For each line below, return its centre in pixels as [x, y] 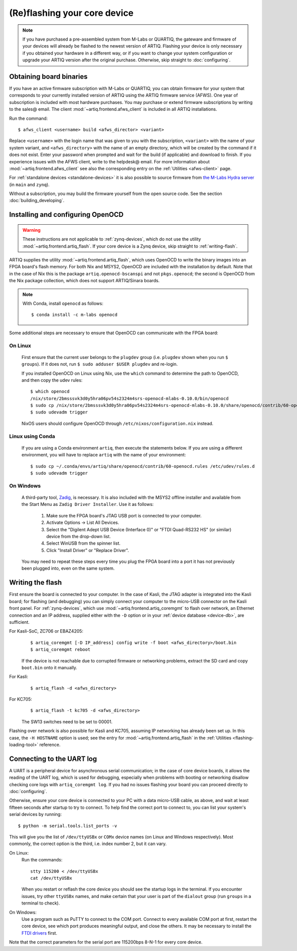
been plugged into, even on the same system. [68, 568]
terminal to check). [41, 903]
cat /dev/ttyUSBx [51, 878]
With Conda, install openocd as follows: [63, 303]
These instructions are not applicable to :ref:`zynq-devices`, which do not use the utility [112, 239]
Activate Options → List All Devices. [83, 523]
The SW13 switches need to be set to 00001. [67, 722]
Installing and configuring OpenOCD [66, 215]
